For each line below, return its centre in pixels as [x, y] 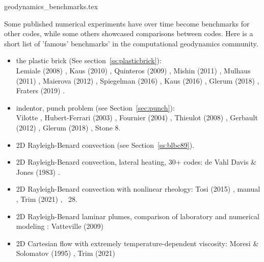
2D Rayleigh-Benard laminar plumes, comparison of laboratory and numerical [138, 216]
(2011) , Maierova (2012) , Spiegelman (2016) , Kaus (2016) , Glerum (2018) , [138, 80]
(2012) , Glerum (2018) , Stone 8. [68, 127]
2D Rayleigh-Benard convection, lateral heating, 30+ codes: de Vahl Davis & [136, 162]
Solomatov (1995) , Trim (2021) [65, 253]
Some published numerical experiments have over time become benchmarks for [127, 23]
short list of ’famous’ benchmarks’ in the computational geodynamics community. [131, 43]
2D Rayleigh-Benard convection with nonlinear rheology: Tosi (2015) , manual [138, 189]
